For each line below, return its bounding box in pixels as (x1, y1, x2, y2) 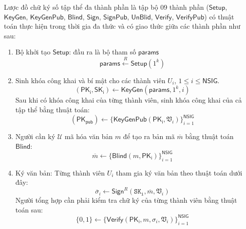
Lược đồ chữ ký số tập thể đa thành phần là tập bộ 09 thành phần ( (4, 2, 209, 12)
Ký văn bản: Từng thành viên (15, 167, 105, 177)
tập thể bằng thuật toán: (15, 104, 90, 114)
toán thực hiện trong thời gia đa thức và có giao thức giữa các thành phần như (4, 21, 241, 31)
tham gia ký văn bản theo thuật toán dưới (116, 167, 243, 177)
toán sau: (15, 204, 43, 214)
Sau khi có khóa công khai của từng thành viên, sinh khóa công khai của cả (15, 95, 242, 105)
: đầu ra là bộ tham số (69, 47, 136, 57)
